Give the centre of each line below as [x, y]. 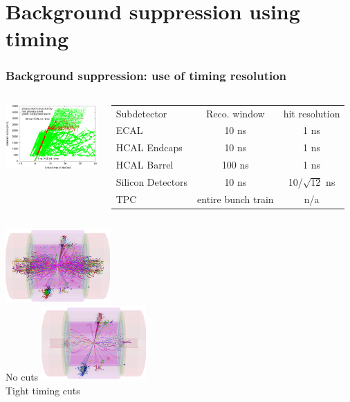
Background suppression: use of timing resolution [146, 76]
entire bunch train [236, 199]
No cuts [22, 376]
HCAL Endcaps [149, 147]
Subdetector [141, 113]
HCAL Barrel [145, 165]
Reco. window [236, 113]
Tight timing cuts [43, 390]
